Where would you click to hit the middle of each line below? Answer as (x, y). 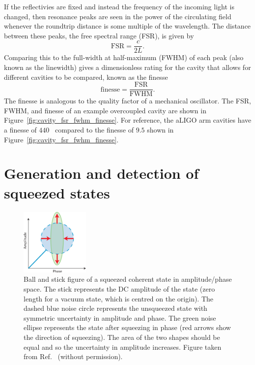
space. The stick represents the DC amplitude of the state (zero (119, 289)
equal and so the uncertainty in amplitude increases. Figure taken (123, 347)
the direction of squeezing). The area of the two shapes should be (122, 337)
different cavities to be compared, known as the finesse (86, 77)
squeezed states (57, 192)
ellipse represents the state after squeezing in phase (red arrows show (127, 327)
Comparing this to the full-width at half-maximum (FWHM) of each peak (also (124, 57)
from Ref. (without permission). (73, 356)
